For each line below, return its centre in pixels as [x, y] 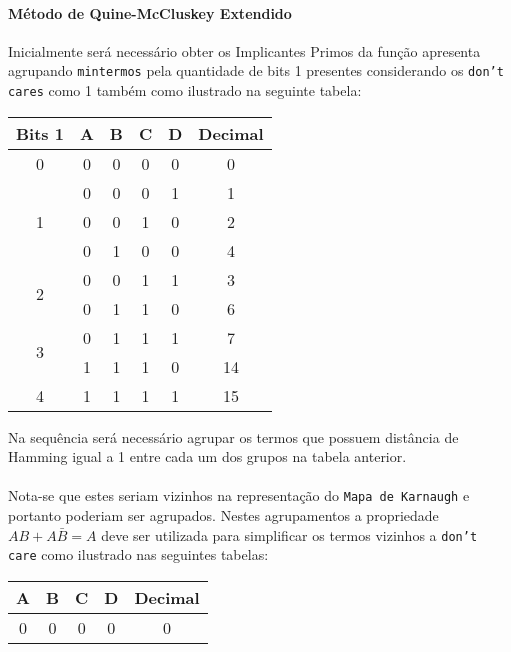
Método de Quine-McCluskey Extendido [150, 12]
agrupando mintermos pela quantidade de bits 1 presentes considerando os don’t [256, 70]
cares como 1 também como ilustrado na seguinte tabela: [185, 90]
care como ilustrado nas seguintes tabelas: [138, 554]
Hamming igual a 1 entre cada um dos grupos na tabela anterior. [207, 456]
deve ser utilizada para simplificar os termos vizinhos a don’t [289, 534]
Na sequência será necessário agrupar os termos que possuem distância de [233, 436]
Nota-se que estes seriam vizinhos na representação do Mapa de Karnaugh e [239, 495]
